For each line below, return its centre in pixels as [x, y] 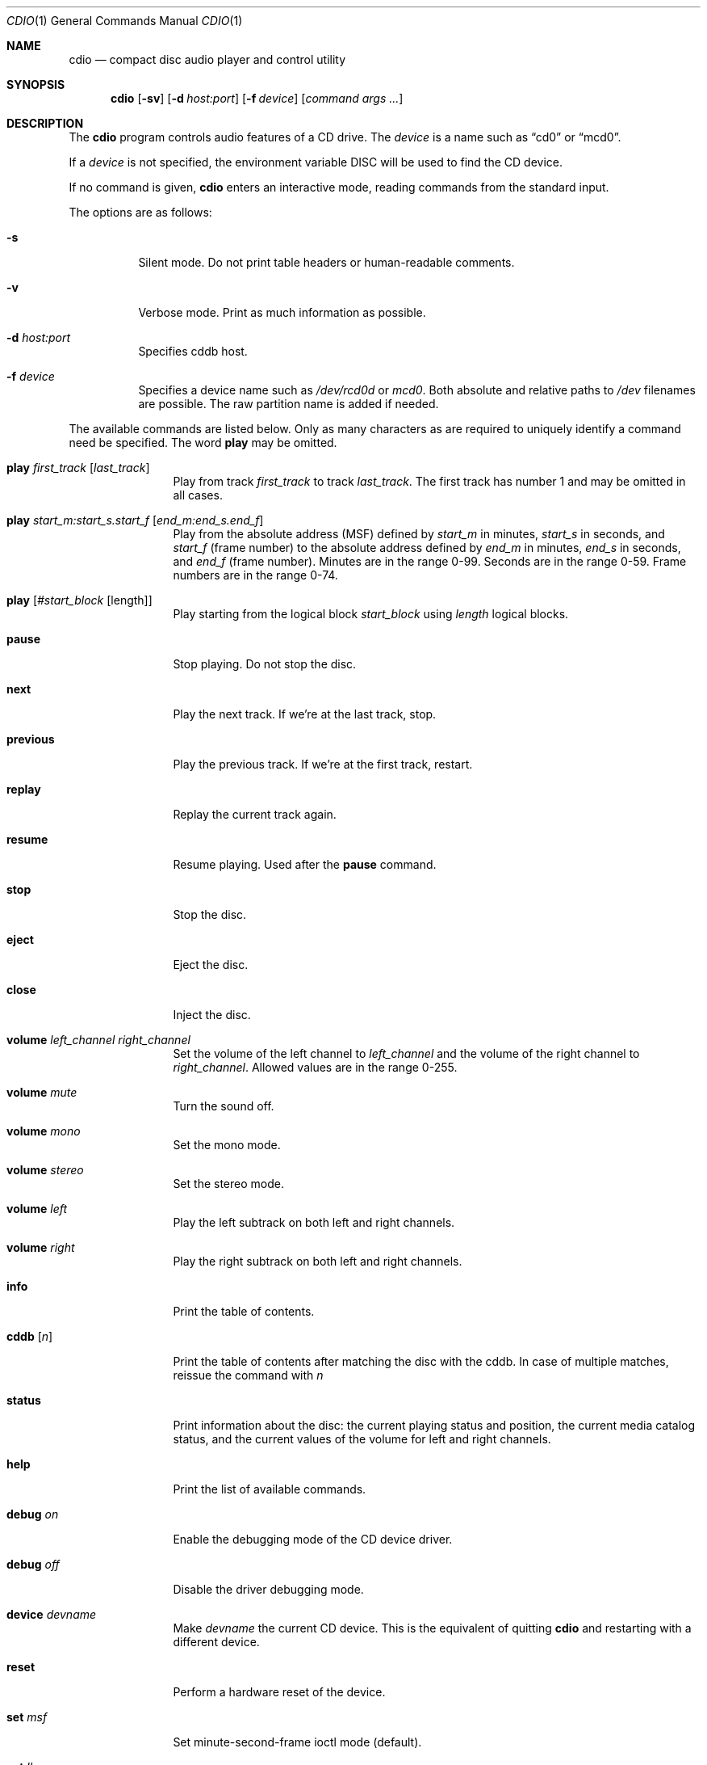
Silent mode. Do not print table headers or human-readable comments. [326, 262]
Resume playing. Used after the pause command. [305, 864]
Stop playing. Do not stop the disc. [265, 664]
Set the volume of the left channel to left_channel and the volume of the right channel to [406, 1053]
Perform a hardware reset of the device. [279, 1692]
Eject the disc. [211, 965]
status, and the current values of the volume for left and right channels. [362, 1439]
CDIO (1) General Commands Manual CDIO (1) [125, 21]
